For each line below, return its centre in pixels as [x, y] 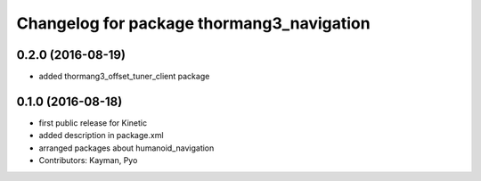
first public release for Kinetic [93, 123]
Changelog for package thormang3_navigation [193, 23]
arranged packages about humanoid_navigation [126, 148]
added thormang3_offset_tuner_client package [124, 77]
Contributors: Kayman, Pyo [88, 160]
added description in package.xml [101, 136]
